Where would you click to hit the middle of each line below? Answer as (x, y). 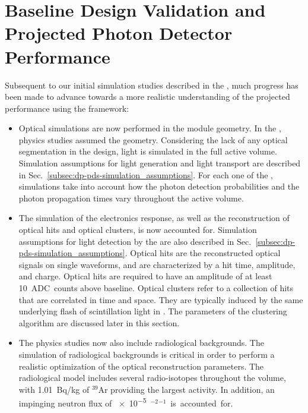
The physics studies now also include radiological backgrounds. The (141, 343)
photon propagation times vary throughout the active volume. (131, 198)
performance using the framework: (67, 108)
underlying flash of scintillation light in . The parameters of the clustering (153, 311)
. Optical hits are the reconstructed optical (203, 253)
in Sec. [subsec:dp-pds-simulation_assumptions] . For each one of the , (146, 174)
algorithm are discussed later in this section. (99, 322)
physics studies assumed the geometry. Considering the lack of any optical (153, 139)
